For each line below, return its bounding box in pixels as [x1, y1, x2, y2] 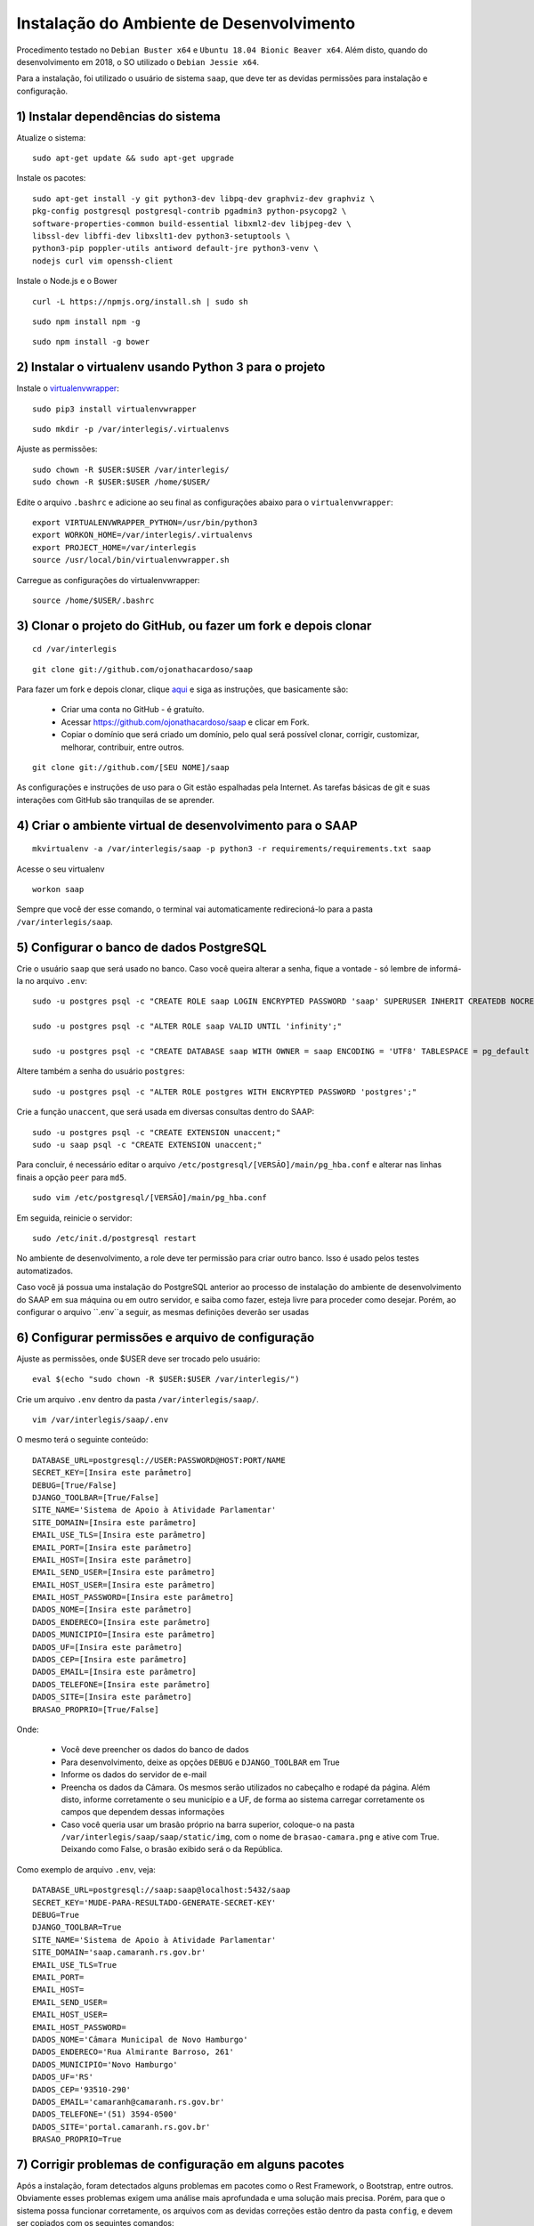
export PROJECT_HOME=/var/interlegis [32, 542, 198, 552]
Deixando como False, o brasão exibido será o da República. [61, 1844, 283, 1855]
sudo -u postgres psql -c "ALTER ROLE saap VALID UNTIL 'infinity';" [32, 1021, 343, 1032]
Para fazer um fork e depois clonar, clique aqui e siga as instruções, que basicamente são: [16, 684, 349, 695]
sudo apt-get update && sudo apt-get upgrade [32, 153, 235, 164]
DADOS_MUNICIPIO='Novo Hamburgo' [32, 2059, 178, 2069]
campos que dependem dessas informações [61, 1807, 225, 1817]
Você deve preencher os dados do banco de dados [61, 1744, 249, 1755]
